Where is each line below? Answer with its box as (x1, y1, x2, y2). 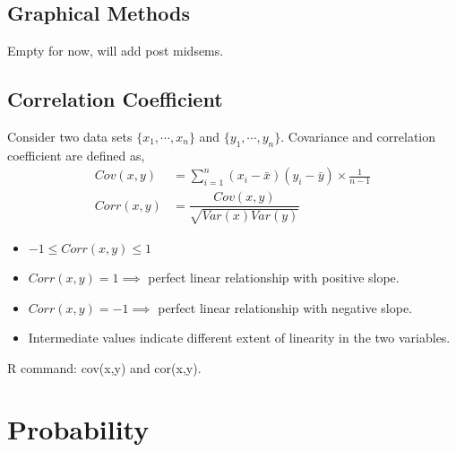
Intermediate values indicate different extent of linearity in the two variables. (28, 328, 451, 347)
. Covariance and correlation (280, 127, 436, 145)
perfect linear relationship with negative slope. (158, 298, 413, 317)
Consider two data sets (7, 127, 133, 145)
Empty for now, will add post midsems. (7, 41, 224, 60)
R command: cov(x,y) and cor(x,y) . (7, 358, 202, 377)
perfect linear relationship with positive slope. (148, 267, 400, 286)
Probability (7, 411, 150, 448)
